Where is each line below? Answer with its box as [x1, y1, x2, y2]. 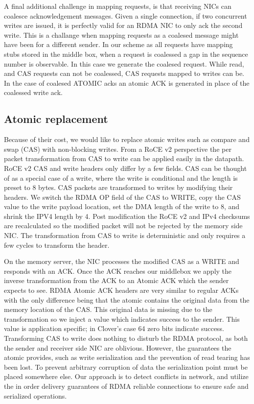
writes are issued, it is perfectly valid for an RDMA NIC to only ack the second [4, 20, 243, 30]
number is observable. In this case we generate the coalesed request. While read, [4, 58, 244, 69]
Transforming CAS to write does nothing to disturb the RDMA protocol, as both [4, 333, 248, 343]
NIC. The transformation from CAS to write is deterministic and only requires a [4, 230, 246, 240]
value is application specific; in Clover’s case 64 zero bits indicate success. [4, 323, 224, 333]
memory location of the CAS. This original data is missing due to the [4, 304, 212, 314]
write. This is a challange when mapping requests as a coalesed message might [4, 29, 239, 40]
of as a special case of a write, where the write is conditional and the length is [4, 172, 238, 183]
